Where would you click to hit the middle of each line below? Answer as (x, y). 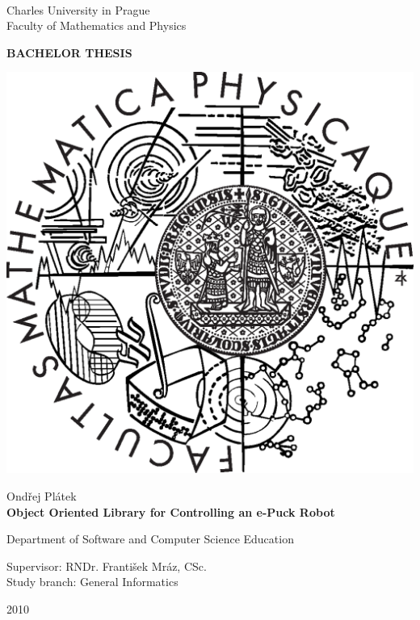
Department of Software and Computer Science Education (150, 539)
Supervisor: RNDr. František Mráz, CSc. (107, 566)
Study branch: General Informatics (92, 582)
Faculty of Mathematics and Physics (97, 25)
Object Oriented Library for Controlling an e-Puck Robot (171, 511)
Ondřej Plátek (42, 496)
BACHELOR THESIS (69, 52)
